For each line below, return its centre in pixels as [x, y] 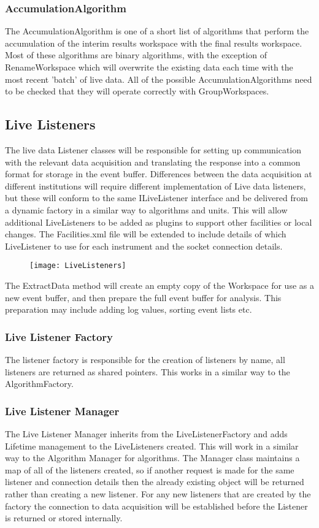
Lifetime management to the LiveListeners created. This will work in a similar [152, 446]
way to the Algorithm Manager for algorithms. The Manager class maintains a [152, 458]
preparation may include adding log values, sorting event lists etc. [129, 309]
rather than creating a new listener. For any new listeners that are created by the [158, 493]
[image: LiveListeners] [78, 266]
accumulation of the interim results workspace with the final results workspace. [154, 43]
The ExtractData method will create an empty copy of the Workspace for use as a [159, 285]
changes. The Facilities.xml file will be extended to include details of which [146, 234]
